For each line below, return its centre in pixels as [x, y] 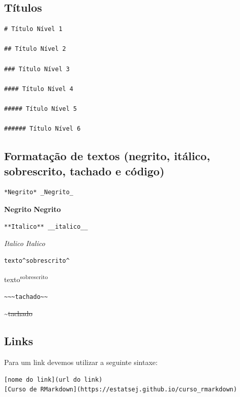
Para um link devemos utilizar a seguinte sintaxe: [81, 362]
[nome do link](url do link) [53, 379]
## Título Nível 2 [35, 49]
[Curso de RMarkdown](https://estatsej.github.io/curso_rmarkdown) [121, 390]
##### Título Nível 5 [41, 109]
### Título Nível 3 [37, 69]
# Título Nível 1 [33, 29]
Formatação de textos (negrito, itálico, [107, 156]
